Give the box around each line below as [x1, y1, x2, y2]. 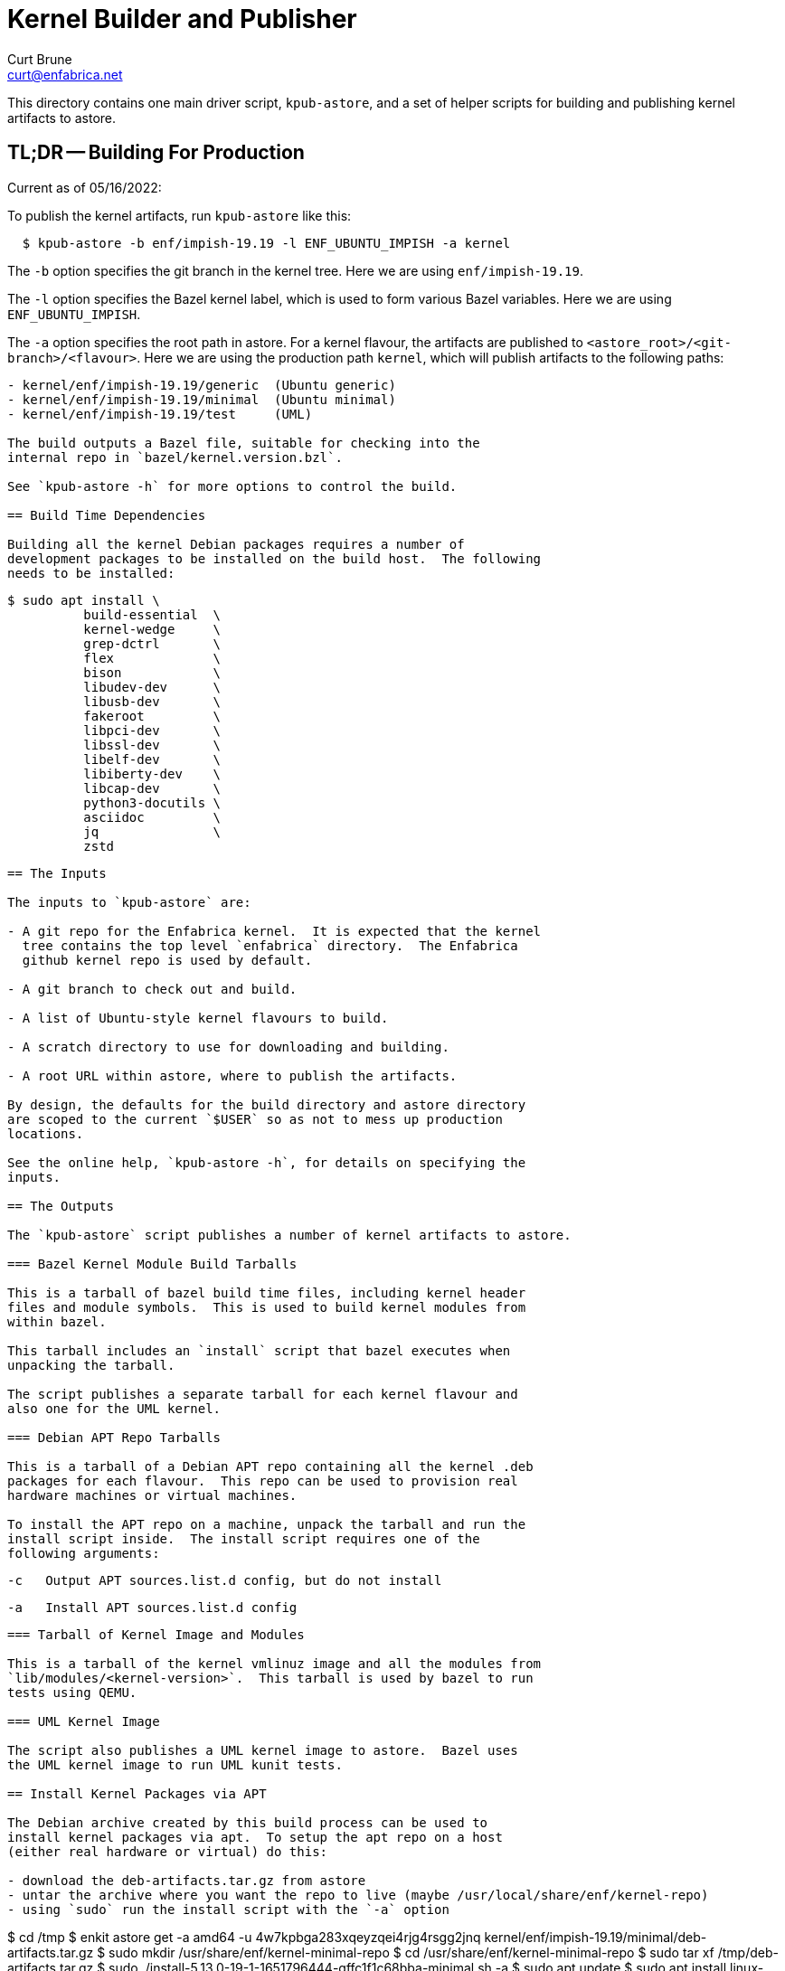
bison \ [83, 665, 222, 680]
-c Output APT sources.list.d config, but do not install [7, 1572, 442, 1588]
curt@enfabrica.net [7, 66, 123, 82]
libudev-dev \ [83, 679, 222, 694]
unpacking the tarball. [7, 1357, 175, 1372]
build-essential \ [83, 607, 222, 622]
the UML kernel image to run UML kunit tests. [7, 1757, 343, 1772]
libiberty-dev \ [83, 766, 222, 781]
